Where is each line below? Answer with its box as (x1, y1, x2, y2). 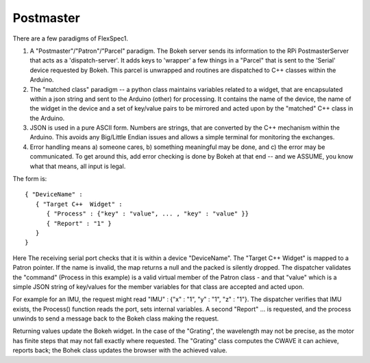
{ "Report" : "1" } (46, 220, 112, 227)
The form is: (12, 175, 47, 183)
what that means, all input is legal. (29, 162, 126, 170)
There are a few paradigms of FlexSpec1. (12, 34, 128, 43)
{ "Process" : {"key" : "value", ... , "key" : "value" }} (46, 210, 249, 218)
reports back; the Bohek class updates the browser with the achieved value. (12, 347, 227, 355)
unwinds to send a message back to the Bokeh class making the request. (12, 314, 219, 323)
